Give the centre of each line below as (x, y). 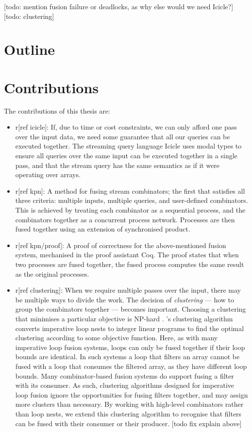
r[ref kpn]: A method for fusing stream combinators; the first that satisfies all (130, 191)
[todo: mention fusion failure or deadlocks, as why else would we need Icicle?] (119, 6)
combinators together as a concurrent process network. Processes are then (125, 219)
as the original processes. (52, 274)
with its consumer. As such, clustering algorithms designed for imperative (125, 385)
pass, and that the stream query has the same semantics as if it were (118, 165)
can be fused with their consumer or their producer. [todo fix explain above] (128, 423)
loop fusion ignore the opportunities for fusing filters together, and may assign (132, 394)
